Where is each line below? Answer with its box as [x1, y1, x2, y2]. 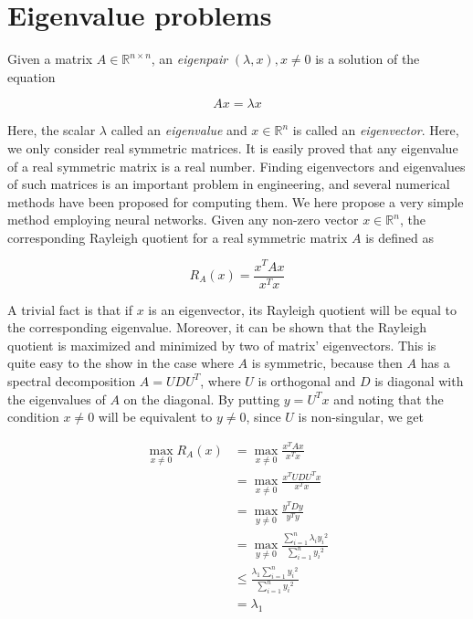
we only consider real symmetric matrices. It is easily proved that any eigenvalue [7, 138, 458, 157]
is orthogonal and [258, 371, 356, 390]
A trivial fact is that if [7, 299, 133, 319]
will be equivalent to [98, 407, 213, 426]
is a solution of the [315, 49, 420, 68]
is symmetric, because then [251, 353, 403, 372]
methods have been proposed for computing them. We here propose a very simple [7, 192, 464, 211]
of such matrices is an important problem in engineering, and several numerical [7, 174, 450, 194]
